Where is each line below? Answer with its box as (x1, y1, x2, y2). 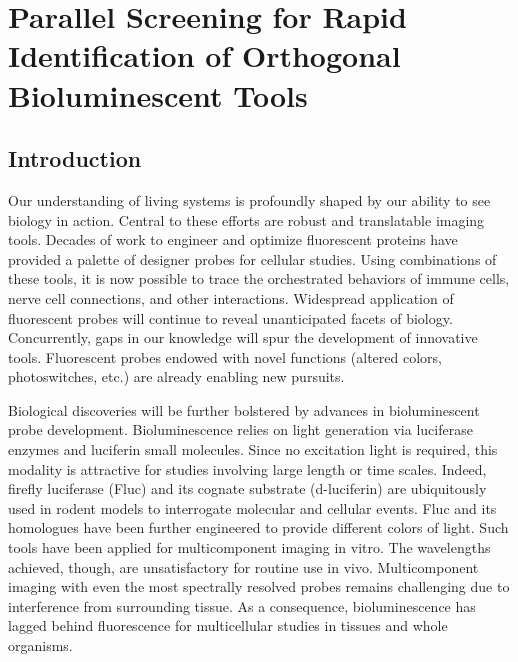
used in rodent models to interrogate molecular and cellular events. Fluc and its (8, 497, 497, 518)
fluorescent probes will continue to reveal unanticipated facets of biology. (8, 307, 453, 328)
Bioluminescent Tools (8, 74, 308, 115)
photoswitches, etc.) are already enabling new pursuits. (8, 366, 345, 387)
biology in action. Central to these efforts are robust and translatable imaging (8, 209, 485, 230)
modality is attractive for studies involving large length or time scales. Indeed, (8, 458, 487, 479)
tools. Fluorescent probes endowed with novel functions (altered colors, (8, 346, 442, 367)
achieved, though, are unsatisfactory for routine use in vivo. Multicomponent (8, 556, 479, 577)
